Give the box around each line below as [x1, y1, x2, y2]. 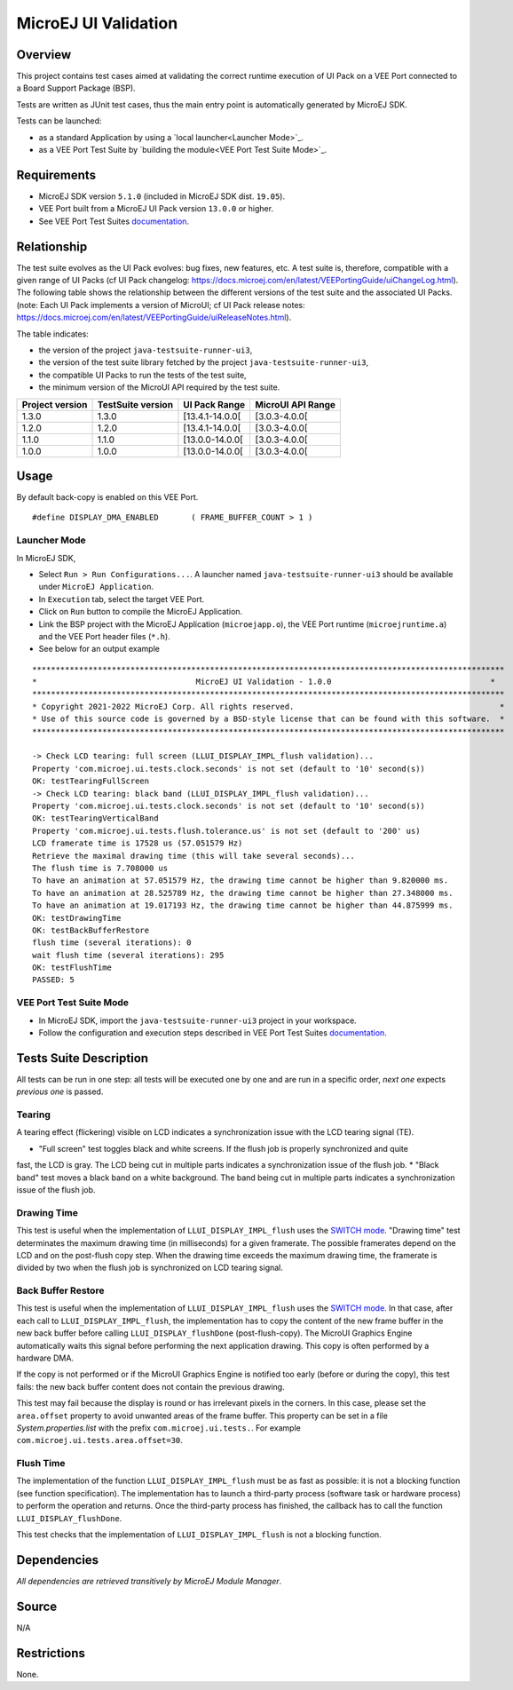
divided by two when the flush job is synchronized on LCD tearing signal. [16, 1262, 284, 1273]
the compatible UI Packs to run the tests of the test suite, [38, 369, 248, 380]
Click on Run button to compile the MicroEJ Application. [38, 607, 243, 617]
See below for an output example [38, 644, 160, 655]
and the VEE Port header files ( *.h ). [38, 631, 170, 641]
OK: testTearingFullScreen [32, 776, 150, 786]
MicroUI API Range [255, 398, 336, 410]
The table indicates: [16, 329, 89, 339]
